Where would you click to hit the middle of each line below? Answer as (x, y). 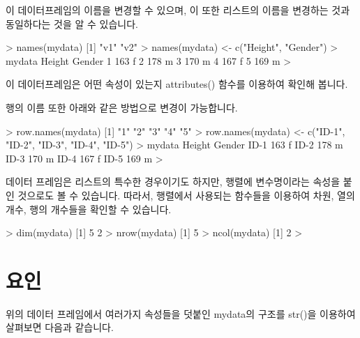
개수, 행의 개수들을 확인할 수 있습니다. (89, 209)
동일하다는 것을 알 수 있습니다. (72, 23)
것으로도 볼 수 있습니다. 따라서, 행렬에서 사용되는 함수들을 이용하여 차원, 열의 (186, 195)
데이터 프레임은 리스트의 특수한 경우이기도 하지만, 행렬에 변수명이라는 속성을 (173, 182)
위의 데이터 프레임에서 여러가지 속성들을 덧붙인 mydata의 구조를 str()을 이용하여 (181, 313)
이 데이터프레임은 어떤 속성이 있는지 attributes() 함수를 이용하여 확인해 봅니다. (177, 84)
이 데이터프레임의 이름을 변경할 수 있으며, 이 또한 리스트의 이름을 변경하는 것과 (178, 10)
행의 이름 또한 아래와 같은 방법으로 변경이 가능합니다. (122, 107)
